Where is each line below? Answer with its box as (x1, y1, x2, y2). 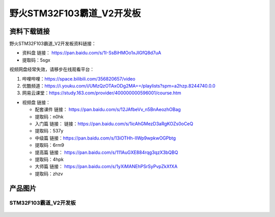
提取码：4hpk (35, 156, 64, 162)
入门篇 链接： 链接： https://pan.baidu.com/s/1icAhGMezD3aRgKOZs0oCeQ (35, 120, 194, 127)
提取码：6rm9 (35, 142, 65, 148)
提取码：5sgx (22, 57, 50, 63)
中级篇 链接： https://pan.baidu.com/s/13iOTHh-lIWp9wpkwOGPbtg (35, 135, 176, 141)
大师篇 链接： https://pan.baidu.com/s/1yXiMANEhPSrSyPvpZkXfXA (35, 164, 178, 170)
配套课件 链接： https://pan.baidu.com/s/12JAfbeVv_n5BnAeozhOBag (35, 106, 181, 113)
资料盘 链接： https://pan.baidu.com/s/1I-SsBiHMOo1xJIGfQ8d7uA (22, 50, 161, 56)
